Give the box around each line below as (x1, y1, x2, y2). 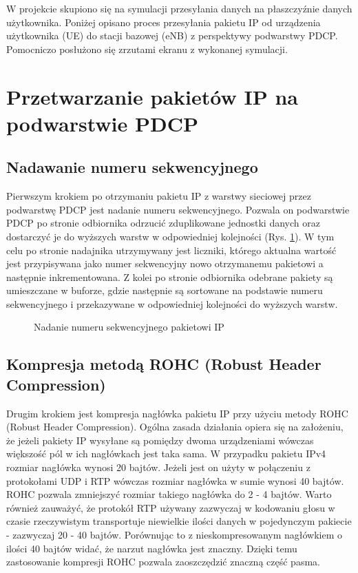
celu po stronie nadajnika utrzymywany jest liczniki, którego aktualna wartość (6, 242, 337, 257)
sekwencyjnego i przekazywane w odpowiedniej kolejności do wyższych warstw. (6, 296, 338, 311)
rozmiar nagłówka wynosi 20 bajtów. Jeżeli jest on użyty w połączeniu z (6, 460, 310, 475)
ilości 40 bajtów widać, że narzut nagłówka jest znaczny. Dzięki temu (6, 541, 297, 555)
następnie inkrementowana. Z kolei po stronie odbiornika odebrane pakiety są (6, 269, 333, 284)
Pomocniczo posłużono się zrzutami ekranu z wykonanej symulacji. (6, 41, 288, 56)
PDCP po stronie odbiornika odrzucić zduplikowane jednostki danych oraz (6, 216, 320, 230)
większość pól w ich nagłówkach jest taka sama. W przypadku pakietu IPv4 (6, 446, 326, 461)
